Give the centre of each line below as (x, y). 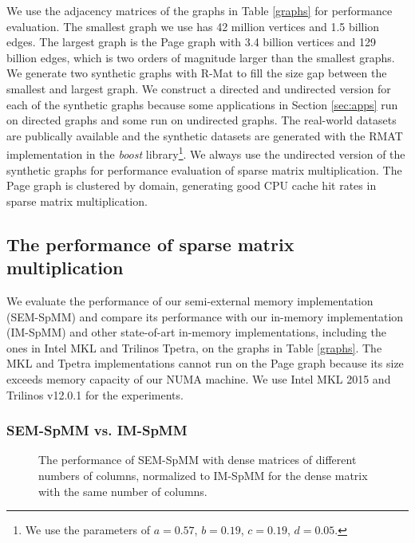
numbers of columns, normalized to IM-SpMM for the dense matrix (203, 475)
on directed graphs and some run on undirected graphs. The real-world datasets (202, 120)
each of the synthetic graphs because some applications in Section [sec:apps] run (202, 104)
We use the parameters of (87, 530)
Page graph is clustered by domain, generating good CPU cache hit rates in (192, 185)
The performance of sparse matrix (150, 244)
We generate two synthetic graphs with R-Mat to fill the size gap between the (197, 73)
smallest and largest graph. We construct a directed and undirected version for (199, 88)
